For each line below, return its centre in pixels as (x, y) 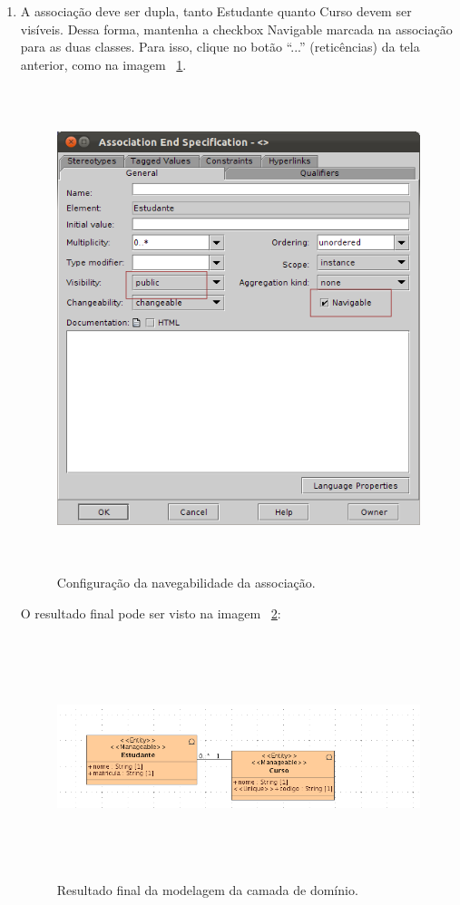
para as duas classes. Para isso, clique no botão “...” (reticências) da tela (220, 47)
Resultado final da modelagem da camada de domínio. (207, 889)
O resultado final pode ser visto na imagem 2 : (151, 613)
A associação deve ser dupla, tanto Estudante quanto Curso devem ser (216, 11)
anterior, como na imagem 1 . (103, 64)
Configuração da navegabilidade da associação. (186, 583)
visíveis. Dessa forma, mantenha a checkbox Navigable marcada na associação (236, 29)
